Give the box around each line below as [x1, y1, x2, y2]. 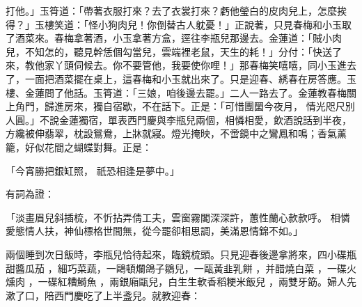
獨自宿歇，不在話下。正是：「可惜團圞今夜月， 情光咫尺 [93, 99, 345, 113]
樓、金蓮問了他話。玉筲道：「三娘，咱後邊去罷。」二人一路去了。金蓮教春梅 [6, 85, 347, 100]
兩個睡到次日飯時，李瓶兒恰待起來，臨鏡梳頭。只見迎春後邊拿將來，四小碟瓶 [6, 246, 356, 261]
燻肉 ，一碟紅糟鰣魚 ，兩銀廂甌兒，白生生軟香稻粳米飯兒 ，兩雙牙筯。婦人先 [6, 274, 356, 289]
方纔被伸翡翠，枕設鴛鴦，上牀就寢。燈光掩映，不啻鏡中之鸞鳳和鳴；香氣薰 [6, 126, 347, 141]
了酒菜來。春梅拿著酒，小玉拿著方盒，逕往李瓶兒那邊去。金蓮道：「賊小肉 [6, 31, 342, 45]
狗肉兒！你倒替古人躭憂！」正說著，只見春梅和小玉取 [107, 17, 352, 31]
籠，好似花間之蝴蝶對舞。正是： [6, 139, 152, 154]
